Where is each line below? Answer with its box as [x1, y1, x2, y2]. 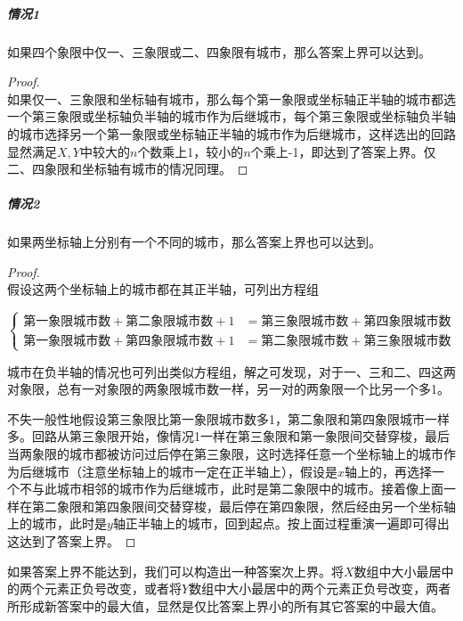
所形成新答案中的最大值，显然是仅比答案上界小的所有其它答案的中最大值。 [7, 596, 443, 615]
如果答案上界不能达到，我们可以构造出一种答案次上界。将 [7, 561, 344, 580]
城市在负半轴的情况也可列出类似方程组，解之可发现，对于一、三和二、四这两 [7, 362, 456, 380]
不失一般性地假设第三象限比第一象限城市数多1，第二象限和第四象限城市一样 [7, 409, 450, 428]
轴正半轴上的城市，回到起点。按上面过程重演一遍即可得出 [112, 514, 450, 533]
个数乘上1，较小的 [137, 142, 244, 160]
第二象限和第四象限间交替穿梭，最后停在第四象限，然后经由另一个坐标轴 [31, 496, 456, 515]
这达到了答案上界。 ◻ [7, 531, 136, 550]
